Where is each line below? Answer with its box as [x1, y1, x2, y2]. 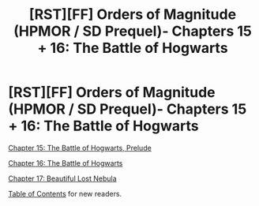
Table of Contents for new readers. [8, 189, 122, 198]
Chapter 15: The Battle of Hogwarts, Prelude [8, 143, 152, 152]
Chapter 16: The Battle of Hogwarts [8, 158, 123, 167]
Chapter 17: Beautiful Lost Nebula [8, 174, 117, 183]
